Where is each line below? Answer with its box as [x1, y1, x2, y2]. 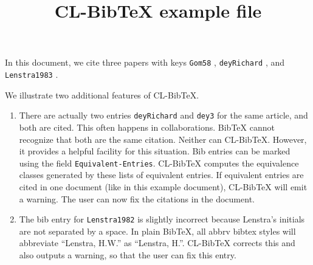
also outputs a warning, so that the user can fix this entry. [19, 249, 236, 261]
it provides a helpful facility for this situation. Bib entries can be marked [19, 145, 291, 157]
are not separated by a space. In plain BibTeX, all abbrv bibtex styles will [19, 224, 296, 237]
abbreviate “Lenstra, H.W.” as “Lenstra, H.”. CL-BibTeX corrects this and [19, 236, 295, 249]
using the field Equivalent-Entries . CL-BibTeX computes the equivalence [19, 156, 299, 169]
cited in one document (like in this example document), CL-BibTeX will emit [19, 180, 308, 193]
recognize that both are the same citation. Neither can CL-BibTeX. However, [19, 132, 307, 145]
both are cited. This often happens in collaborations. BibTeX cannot [19, 120, 275, 133]
